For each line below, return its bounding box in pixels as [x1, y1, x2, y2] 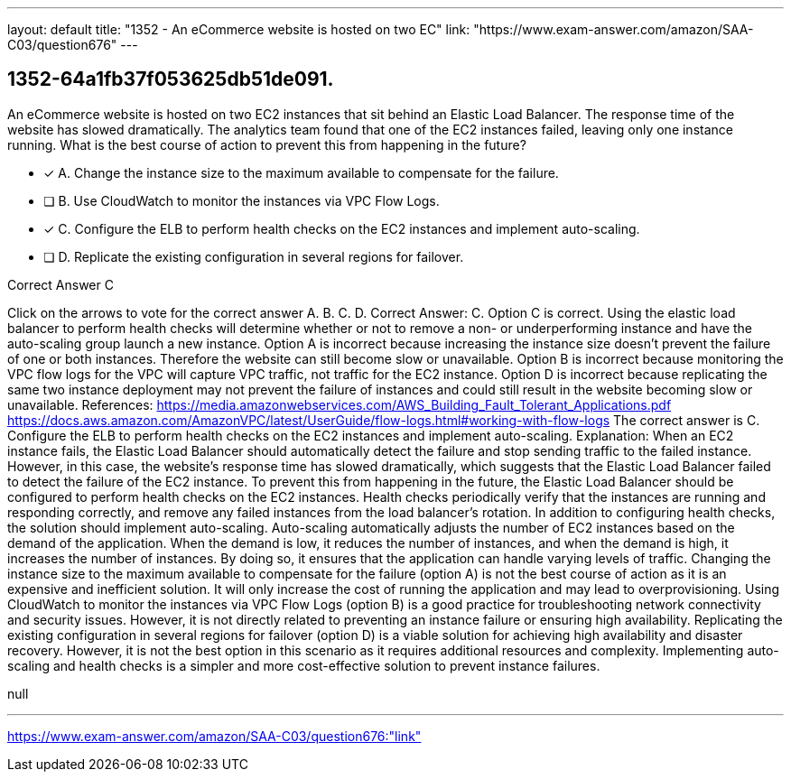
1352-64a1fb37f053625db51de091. [7, 68, 334, 91]
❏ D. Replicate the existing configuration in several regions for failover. [43, 248, 464, 264]
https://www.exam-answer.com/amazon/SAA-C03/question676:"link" [7, 728, 422, 744]
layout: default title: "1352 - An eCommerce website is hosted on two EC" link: [7, 22, 470, 37]
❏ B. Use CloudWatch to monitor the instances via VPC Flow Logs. [43, 192, 440, 209]
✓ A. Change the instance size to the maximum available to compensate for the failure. [43, 164, 559, 181]
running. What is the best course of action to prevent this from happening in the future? [7, 136, 526, 153]
